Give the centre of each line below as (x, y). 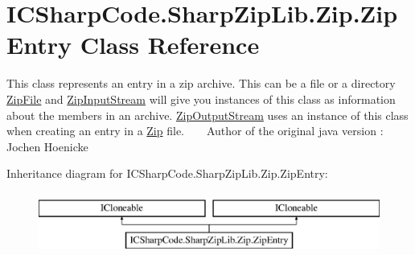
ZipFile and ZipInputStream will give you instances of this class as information (201, 99)
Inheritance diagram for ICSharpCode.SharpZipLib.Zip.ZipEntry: (167, 173)
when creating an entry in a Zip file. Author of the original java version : (195, 131)
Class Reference (170, 45)
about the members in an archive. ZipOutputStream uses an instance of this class (207, 115)
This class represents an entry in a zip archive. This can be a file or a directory (201, 83)
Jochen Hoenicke (47, 146)
